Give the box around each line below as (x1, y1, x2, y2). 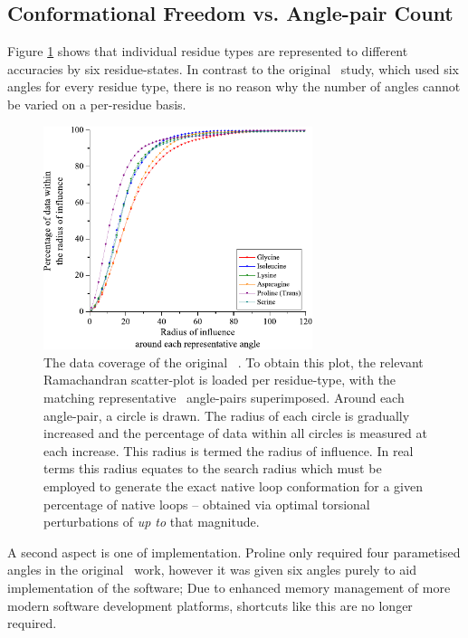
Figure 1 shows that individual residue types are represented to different (7, 42, 408, 61)
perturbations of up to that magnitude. (43, 512, 260, 531)
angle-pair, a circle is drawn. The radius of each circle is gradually (43, 405, 410, 424)
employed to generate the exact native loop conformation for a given (43, 476, 423, 495)
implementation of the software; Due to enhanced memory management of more (7, 577, 451, 596)
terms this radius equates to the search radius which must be (43, 459, 382, 478)
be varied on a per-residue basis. (7, 94, 186, 113)
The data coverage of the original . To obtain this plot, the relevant (43, 352, 424, 371)
